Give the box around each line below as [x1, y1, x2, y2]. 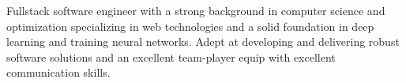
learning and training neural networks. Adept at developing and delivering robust [6, 33, 400, 50]
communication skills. [6, 64, 111, 81]
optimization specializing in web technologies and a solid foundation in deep [6, 17, 374, 34]
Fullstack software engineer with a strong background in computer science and [6, 2, 385, 18]
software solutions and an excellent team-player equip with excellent [6, 48, 336, 65]
